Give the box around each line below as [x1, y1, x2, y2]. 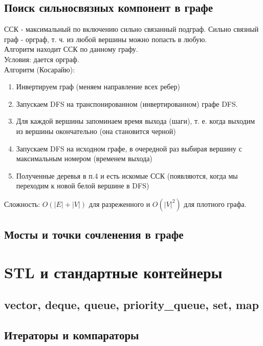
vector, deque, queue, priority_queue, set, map [4, 297, 259, 313]
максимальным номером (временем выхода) [16, 153, 152, 164]
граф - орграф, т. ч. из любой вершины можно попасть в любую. [4, 33, 207, 44]
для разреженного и [89, 198, 150, 209]
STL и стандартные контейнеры [4, 261, 223, 282]
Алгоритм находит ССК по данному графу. [4, 44, 138, 54]
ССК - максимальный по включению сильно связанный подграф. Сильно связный [4, 24, 259, 34]
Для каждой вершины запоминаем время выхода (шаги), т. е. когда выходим [16, 116, 255, 126]
